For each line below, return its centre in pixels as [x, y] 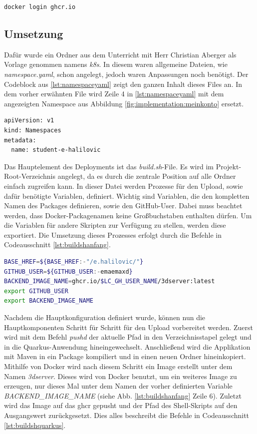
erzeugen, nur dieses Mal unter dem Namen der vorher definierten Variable [118, 386]
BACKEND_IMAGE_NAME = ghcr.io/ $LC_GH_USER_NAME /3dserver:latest [110, 281]
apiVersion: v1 [29, 121]
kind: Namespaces [33, 130]
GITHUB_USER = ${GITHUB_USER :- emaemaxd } [68, 271]
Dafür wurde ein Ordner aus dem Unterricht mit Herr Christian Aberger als [120, 54]
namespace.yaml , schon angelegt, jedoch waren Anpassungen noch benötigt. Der [126, 74]
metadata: [20, 140]
